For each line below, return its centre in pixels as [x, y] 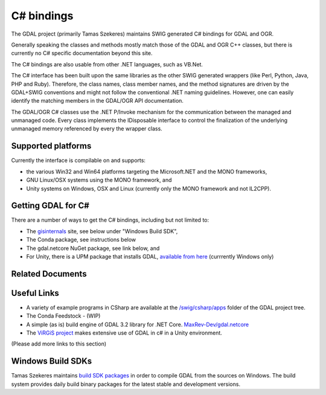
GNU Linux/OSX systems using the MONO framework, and [99, 180]
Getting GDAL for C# [50, 206]
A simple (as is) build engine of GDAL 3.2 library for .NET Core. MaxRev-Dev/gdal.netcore [138, 324]
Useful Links [35, 293]
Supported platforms [51, 146]
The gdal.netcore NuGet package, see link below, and [93, 248]
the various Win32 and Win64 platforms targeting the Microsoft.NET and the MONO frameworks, [147, 172]
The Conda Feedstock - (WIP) [63, 316]
